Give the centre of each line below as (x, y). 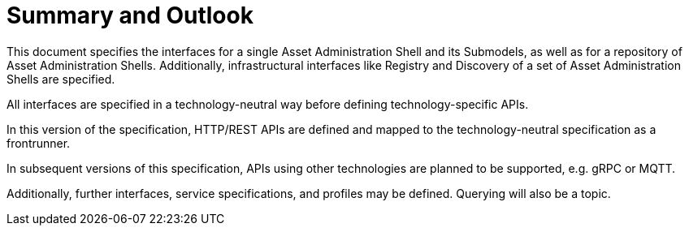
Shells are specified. (61, 79)
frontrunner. (39, 143)
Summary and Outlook (130, 15)
